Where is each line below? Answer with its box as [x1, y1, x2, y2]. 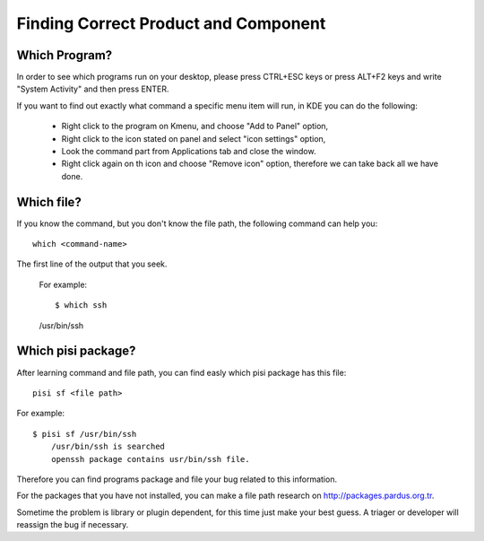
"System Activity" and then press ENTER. [16, 83, 169, 94]
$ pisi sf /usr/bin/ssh [32, 429, 137, 439]
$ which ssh [55, 301, 108, 310]
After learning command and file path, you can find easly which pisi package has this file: [16, 367, 347, 378]
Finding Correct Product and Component [16, 13, 326, 33]
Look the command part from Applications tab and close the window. [61, 146, 316, 157]
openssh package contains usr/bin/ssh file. [50, 454, 250, 464]
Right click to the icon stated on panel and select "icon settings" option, [61, 133, 326, 144]
